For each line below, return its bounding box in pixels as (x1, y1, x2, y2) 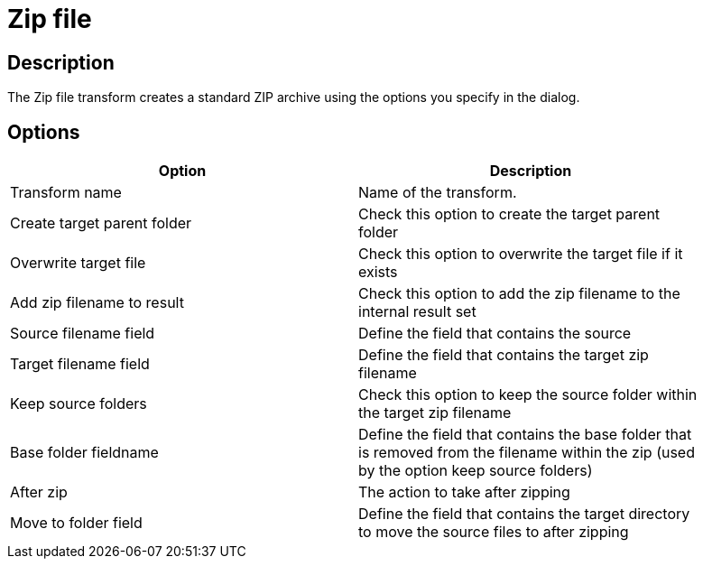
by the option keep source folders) (358, 461, 593, 480)
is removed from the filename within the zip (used (358, 443, 695, 462)
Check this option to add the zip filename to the (358, 284, 680, 303)
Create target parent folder (10, 214, 192, 233)
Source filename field (10, 324, 155, 343)
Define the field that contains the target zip (358, 346, 649, 365)
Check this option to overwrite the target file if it (358, 245, 683, 264)
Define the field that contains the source (358, 324, 632, 343)
